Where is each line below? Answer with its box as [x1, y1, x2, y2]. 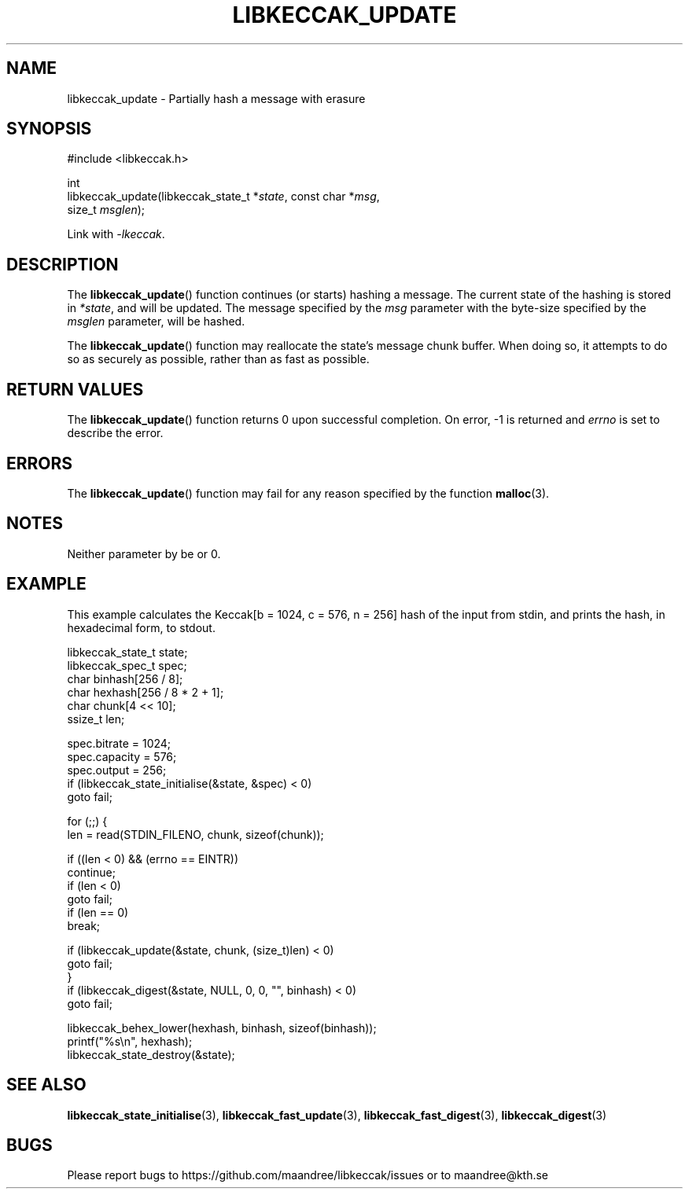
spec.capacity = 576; [67, 749, 177, 763]
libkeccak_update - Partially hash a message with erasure [67, 91, 366, 105]
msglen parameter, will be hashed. [67, 314, 245, 329]
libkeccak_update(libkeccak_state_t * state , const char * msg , [67, 189, 380, 204]
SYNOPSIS [6, 119, 92, 139]
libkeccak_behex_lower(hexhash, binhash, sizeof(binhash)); [67, 1020, 377, 1035]
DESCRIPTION [6, 254, 119, 274]
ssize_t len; [67, 711, 125, 726]
